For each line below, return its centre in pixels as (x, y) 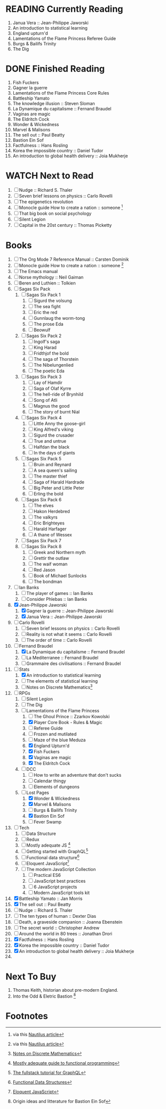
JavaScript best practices (60, 881)
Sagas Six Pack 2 (44, 336)
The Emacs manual (38, 272)
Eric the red (46, 312)
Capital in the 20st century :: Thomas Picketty (66, 225)
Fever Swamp (48, 822)
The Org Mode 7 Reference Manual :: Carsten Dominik (74, 259)
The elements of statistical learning (62, 681)
